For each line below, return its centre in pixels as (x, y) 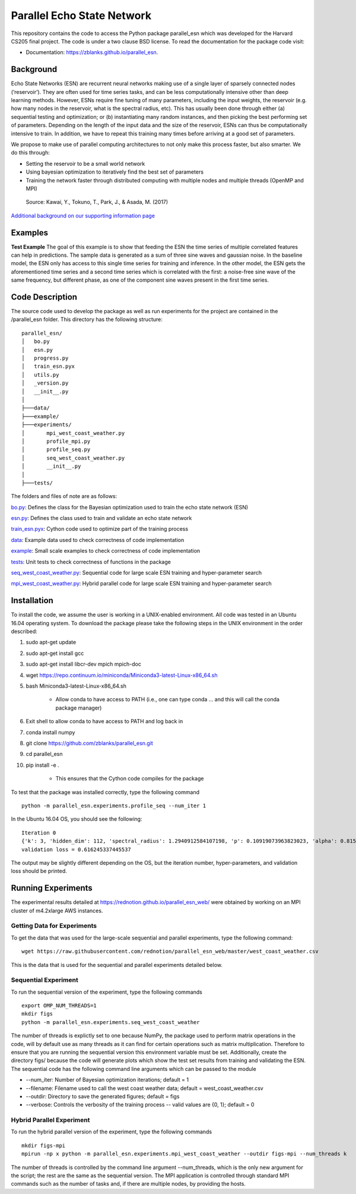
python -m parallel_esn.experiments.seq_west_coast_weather (111, 1022)
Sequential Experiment (44, 980)
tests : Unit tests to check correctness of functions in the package (91, 562)
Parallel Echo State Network (81, 15)
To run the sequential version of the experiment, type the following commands (107, 992)
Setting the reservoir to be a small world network (85, 163)
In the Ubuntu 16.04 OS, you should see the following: (77, 819)
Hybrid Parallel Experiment (50, 1120)
